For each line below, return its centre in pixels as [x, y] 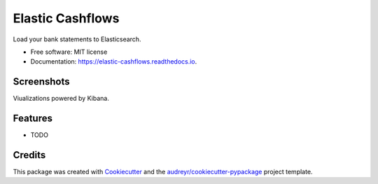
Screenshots [41, 82]
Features [33, 119]
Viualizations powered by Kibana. [61, 99]
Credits [29, 155]
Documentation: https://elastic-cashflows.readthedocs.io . [114, 62]
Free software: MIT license [69, 52]
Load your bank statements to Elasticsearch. [77, 39]
